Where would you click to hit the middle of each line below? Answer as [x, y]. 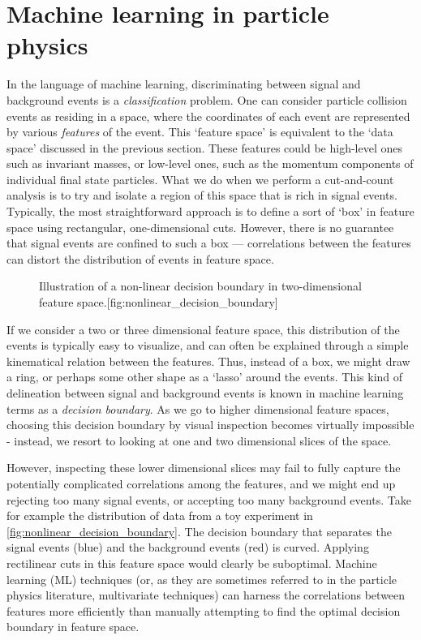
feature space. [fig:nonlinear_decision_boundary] [159, 302]
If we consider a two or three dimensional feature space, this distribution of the [203, 329]
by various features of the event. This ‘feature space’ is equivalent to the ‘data [200, 132]
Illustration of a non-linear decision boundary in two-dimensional [200, 286]
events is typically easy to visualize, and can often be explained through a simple [208, 345]
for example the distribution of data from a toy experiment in [160, 515]
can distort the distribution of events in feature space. [140, 258]
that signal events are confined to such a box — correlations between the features [209, 243]
